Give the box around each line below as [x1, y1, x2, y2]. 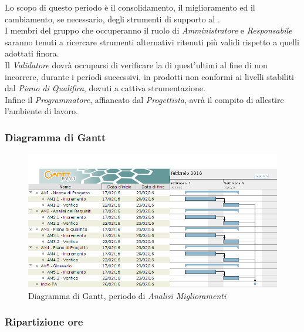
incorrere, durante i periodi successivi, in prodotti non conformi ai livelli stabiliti [5, 70, 294, 82]
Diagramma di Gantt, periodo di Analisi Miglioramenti [28, 289, 227, 301]
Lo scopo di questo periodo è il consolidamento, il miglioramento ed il [5, 1, 255, 13]
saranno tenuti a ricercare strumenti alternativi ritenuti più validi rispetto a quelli [5, 35, 299, 48]
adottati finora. [5, 47, 59, 59]
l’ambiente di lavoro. [5, 105, 78, 117]
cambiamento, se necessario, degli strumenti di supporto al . [5, 12, 220, 25]
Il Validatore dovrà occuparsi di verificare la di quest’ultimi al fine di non [5, 58, 268, 71]
